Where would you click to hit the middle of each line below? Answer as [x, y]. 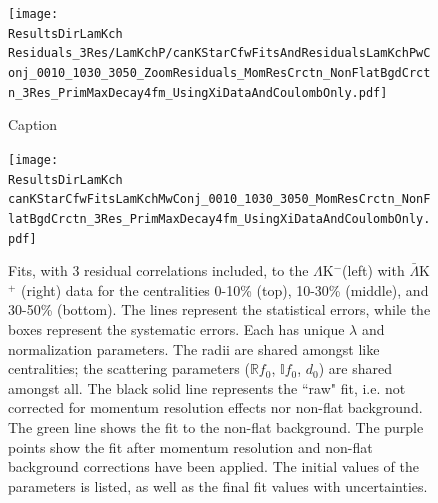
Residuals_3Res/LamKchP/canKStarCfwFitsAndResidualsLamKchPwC [219, 53]
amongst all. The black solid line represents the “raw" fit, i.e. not [207, 387]
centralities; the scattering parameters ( [129, 368]
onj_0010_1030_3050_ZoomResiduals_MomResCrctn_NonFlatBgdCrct [219, 72]
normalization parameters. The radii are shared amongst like [194, 348]
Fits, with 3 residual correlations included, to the [158, 270]
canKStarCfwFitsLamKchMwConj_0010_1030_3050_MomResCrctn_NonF [219, 199]
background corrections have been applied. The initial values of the [213, 466]
